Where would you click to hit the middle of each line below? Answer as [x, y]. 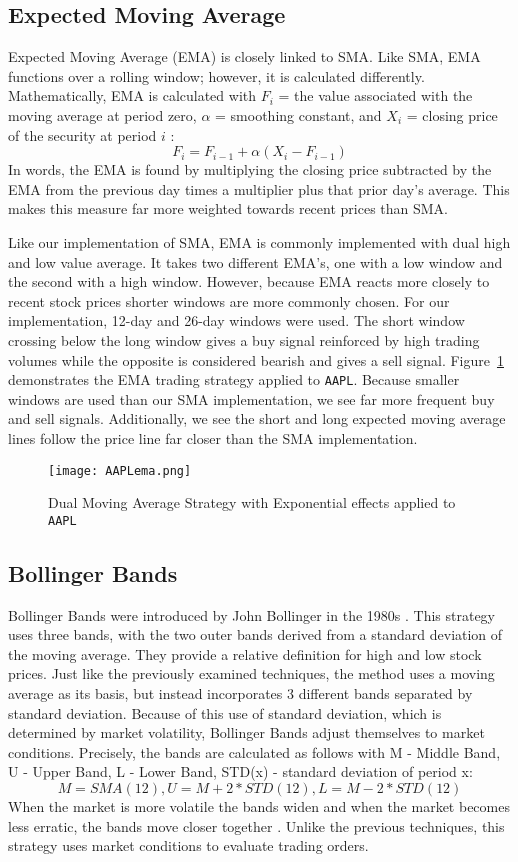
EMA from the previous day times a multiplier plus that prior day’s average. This [259, 188]
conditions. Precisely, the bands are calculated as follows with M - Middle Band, [254, 751]
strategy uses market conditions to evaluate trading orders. [188, 845]
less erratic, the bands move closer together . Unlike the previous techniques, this [256, 825]
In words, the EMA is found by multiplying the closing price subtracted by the [250, 169]
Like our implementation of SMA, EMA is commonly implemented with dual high [259, 241]
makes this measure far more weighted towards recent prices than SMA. [228, 208]
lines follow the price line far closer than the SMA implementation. [213, 437]
